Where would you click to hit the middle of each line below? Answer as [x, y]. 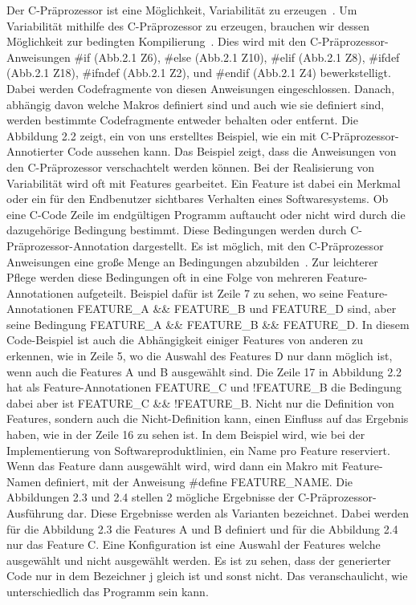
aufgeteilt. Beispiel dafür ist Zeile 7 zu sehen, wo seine [210, 292]
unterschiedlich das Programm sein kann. [108, 591]
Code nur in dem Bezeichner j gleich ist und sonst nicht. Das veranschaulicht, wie [207, 576]
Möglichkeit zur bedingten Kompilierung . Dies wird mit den [157, 41]
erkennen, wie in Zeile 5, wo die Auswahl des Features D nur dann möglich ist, [200, 356]
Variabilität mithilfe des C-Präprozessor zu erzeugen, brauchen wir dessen [188, 25]
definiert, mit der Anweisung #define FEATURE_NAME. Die [199, 481]
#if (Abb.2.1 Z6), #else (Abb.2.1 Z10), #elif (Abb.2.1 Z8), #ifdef [237, 57]
